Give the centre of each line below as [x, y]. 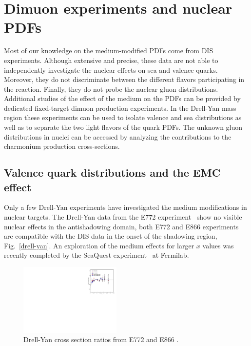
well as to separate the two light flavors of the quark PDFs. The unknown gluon [123, 127]
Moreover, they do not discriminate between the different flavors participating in [124, 79]
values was [218, 245]
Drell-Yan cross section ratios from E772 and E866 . [101, 339]
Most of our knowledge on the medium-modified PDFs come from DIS [109, 51]
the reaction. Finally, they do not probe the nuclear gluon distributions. [111, 89]
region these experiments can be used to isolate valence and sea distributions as [123, 117]
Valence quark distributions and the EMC [112, 173]
